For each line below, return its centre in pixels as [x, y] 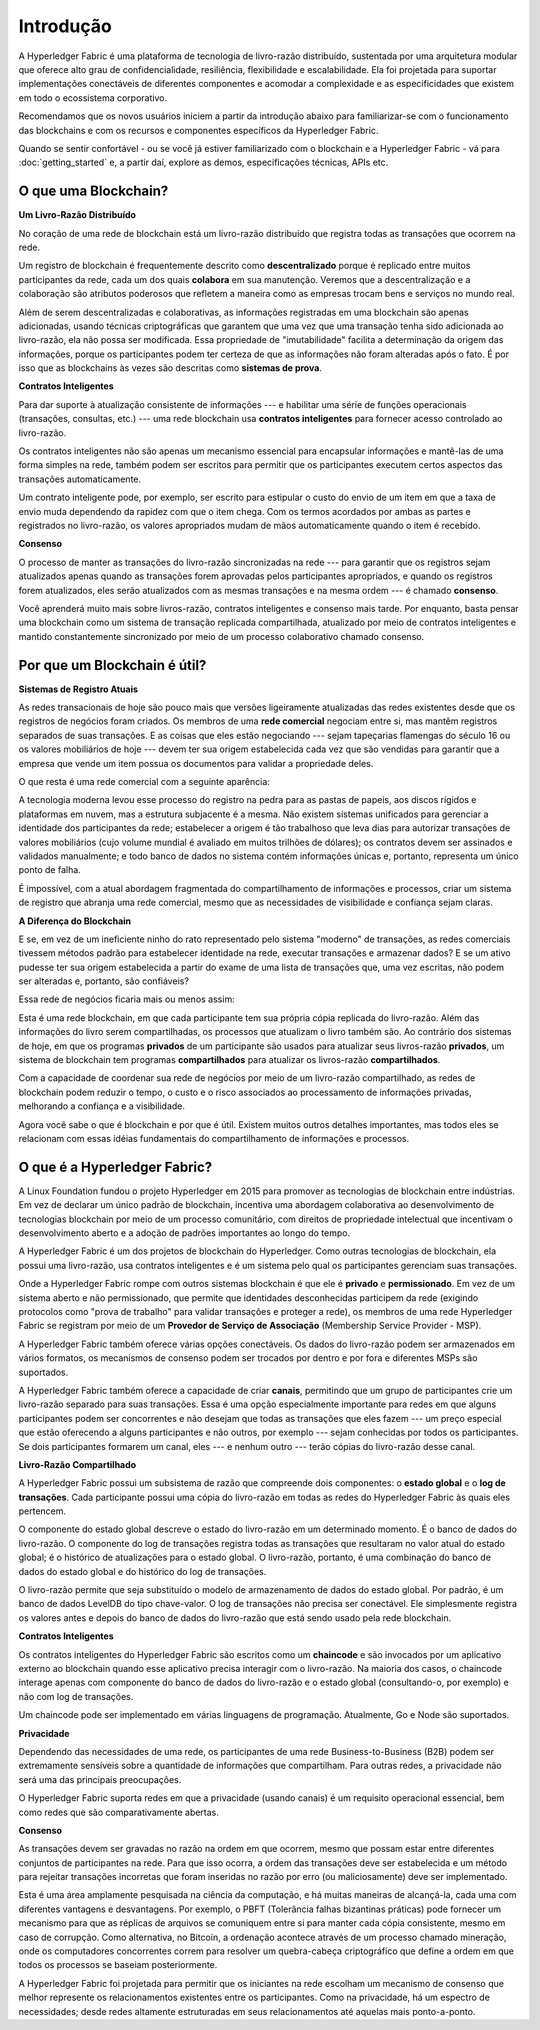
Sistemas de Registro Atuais [78, 689]
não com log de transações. [76, 1696]
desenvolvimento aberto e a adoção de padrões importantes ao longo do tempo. [184, 1233]
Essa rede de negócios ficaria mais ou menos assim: [126, 999]
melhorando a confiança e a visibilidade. [101, 1106]
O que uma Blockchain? [93, 191]
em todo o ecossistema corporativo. [93, 97]
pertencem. [42, 1511]
